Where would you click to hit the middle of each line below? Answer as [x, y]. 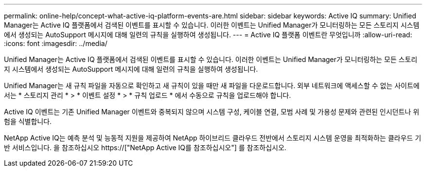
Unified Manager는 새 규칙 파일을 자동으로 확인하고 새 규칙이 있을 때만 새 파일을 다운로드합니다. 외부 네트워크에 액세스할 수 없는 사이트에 [212, 85]
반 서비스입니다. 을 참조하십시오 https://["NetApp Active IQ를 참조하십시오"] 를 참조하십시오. [145, 148]
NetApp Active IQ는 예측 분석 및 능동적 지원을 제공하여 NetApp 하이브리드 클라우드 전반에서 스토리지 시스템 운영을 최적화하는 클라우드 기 [213, 138]
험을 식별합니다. [28, 121]
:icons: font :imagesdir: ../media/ [56, 43]
